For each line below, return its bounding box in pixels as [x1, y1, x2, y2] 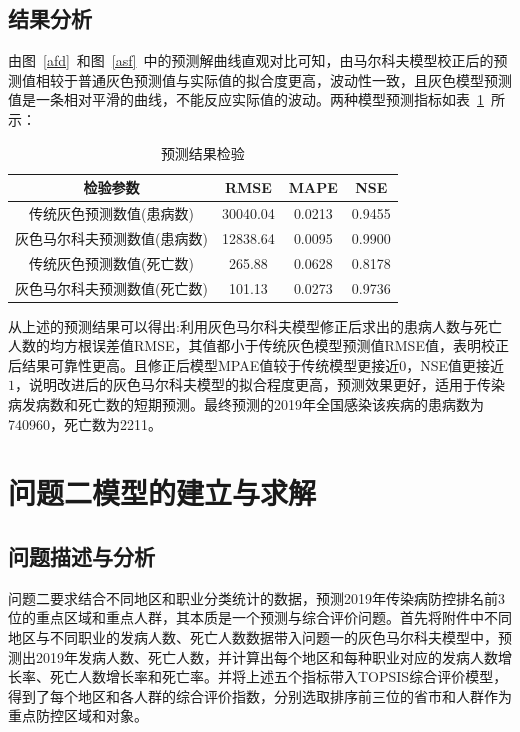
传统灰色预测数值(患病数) [29, 203, 194, 224]
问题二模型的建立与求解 [8, 472, 317, 513]
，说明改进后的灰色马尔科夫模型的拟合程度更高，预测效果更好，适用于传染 [15, 374, 505, 395]
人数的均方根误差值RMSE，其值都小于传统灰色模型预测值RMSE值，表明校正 [8, 335, 509, 356]
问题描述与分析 [8, 540, 155, 571]
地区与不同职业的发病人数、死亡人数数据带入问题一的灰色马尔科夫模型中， [8, 626, 498, 647]
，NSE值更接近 [406, 354, 505, 375]
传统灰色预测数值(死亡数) [29, 252, 194, 273]
